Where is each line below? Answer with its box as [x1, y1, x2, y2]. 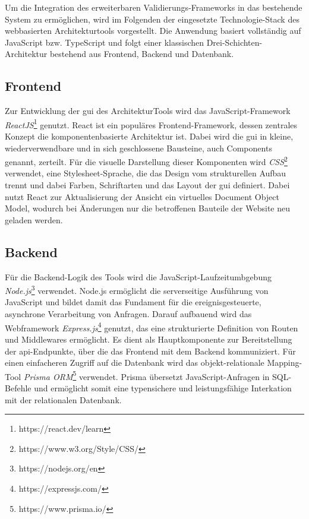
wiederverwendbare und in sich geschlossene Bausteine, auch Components [5, 141, 272, 154]
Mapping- [267, 356, 302, 369]
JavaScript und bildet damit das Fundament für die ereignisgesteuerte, [5, 296, 261, 308]
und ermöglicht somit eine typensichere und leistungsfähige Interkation [34, 381, 292, 394]
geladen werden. [5, 213, 63, 226]
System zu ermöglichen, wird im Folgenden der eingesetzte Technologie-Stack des [5, 12, 299, 25]
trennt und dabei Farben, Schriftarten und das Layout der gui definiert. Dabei [5, 179, 290, 191]
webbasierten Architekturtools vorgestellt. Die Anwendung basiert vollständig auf [5, 24, 301, 37]
